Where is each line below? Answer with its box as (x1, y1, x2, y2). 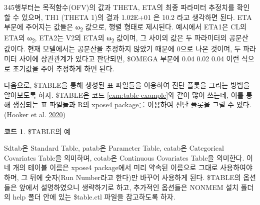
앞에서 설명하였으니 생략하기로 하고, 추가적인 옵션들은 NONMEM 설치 (19, 182, 238, 192)
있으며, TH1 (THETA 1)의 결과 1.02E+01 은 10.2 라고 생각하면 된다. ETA (21, 11, 252, 22)
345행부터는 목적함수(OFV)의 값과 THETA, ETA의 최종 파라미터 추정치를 (4, 2, 234, 12)
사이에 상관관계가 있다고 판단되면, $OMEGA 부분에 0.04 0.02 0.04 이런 (19, 53, 239, 64)
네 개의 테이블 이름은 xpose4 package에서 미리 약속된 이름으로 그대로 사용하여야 (4, 162, 252, 173)
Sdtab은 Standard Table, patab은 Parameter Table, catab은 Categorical (4, 143, 224, 153)
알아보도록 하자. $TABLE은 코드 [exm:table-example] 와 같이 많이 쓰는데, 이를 (4, 89, 244, 100)
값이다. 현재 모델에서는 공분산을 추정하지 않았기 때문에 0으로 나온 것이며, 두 (4, 43, 241, 54)
